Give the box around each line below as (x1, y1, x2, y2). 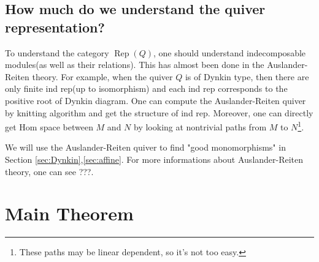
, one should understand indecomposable (153, 46, 306, 59)
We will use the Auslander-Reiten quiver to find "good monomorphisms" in (5, 141, 286, 154)
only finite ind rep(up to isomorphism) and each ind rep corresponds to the (5, 82, 288, 95)
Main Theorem (5, 201, 134, 226)
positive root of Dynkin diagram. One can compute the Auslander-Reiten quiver (5, 94, 306, 107)
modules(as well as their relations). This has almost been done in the (5, 58, 264, 71)
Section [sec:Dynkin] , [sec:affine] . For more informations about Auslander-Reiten (5, 153, 304, 165)
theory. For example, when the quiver (32, 70, 173, 83)
